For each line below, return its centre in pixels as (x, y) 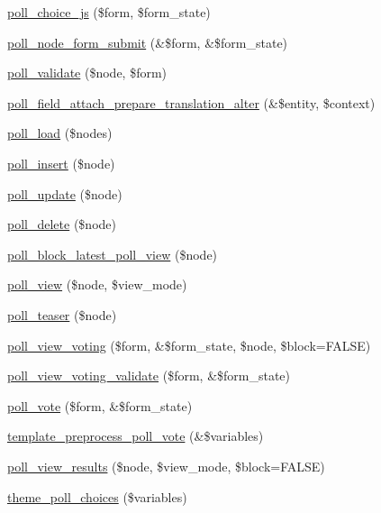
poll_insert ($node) (61, 163)
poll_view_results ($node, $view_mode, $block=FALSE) (166, 466)
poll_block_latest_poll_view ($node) (113, 254)
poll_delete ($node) (62, 224)
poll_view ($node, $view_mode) (97, 284)
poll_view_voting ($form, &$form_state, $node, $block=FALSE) (189, 345)
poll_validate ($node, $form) (87, 73)
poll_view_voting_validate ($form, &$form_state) (149, 376)
